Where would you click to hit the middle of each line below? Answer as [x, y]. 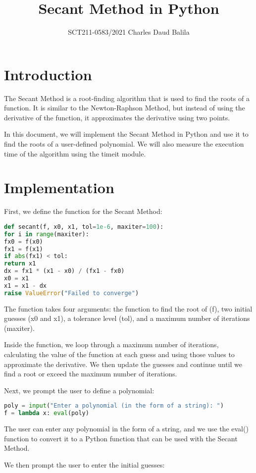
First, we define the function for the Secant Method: [83, 211]
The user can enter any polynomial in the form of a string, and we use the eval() [126, 429]
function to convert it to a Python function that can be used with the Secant [121, 438]
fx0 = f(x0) [24, 241]
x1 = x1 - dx [25, 286]
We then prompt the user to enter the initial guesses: [84, 464]
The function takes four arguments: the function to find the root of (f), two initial [128, 308]
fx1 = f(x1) [24, 249]
